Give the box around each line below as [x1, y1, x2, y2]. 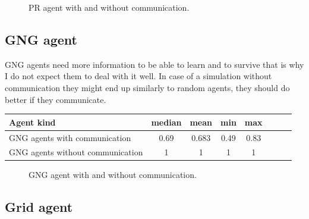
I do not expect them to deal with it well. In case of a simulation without [5, 70, 272, 82]
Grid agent [5, 198, 73, 216]
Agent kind [9, 115, 56, 128]
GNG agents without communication [9, 146, 143, 158]
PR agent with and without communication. [29, 1, 190, 13]
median [151, 115, 182, 128]
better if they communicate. [5, 93, 106, 105]
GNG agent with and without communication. [29, 168, 197, 181]
